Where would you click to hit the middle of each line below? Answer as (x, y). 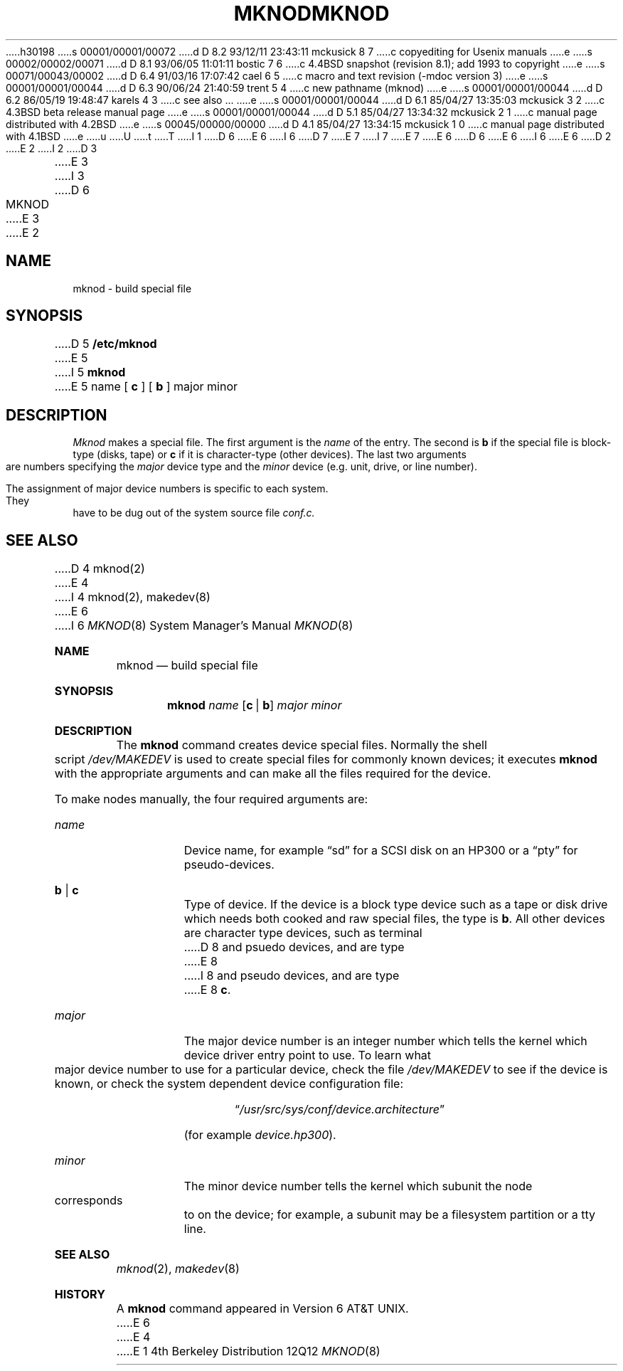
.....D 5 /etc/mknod (106, 344)
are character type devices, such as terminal (303, 933)
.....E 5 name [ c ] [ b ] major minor (146, 387)
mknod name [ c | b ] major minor (255, 705)
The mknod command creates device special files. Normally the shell (302, 745)
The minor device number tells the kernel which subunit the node (358, 1186)
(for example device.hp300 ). (260, 1135)
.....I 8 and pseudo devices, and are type (292, 976)
